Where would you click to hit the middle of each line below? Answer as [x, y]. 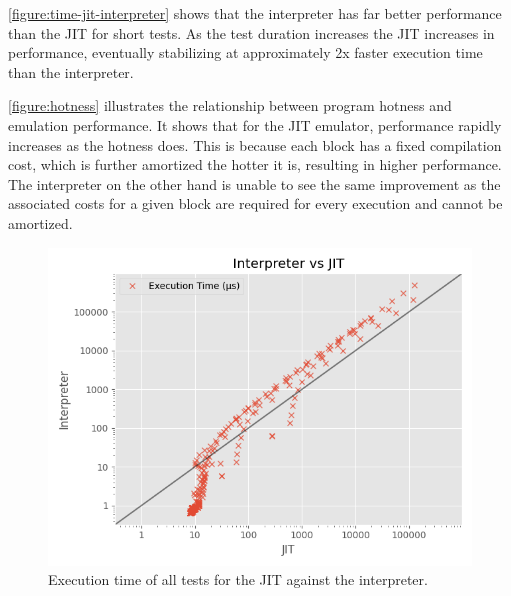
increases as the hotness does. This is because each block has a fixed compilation [255, 144]
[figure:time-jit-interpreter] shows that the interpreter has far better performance [255, 13]
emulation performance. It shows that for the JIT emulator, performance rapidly [255, 124]
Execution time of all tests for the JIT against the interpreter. [238, 579]
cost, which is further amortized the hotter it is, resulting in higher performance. [255, 164]
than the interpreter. [71, 71]
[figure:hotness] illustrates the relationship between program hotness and [230, 105]
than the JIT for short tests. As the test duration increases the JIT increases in [251, 32]
